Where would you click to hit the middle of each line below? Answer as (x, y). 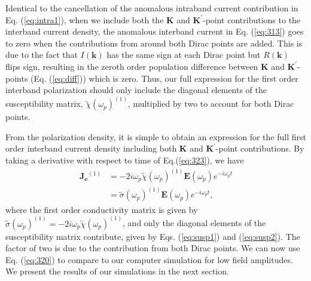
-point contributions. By (260, 148)
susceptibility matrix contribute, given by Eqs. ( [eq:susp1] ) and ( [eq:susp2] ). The (153, 236)
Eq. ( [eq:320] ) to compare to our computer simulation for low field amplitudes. (149, 259)
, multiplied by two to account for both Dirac (211, 104)
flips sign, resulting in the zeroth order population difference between (132, 66)
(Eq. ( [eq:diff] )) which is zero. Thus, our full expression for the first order (164, 78)
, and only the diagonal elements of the (194, 223)
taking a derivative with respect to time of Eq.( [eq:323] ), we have (125, 160)
